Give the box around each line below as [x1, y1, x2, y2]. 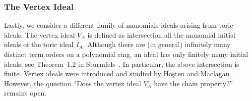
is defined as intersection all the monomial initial [87, 29, 236, 40]
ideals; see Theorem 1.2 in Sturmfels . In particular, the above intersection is [4, 58, 239, 69]
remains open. [4, 88, 47, 98]
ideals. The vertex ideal [4, 29, 75, 40]
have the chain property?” [154, 78, 233, 88]
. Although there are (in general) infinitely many [83, 39, 231, 50]
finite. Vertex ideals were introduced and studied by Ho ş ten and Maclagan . [4, 68, 235, 79]
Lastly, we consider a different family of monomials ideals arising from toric [4, 20, 233, 30]
